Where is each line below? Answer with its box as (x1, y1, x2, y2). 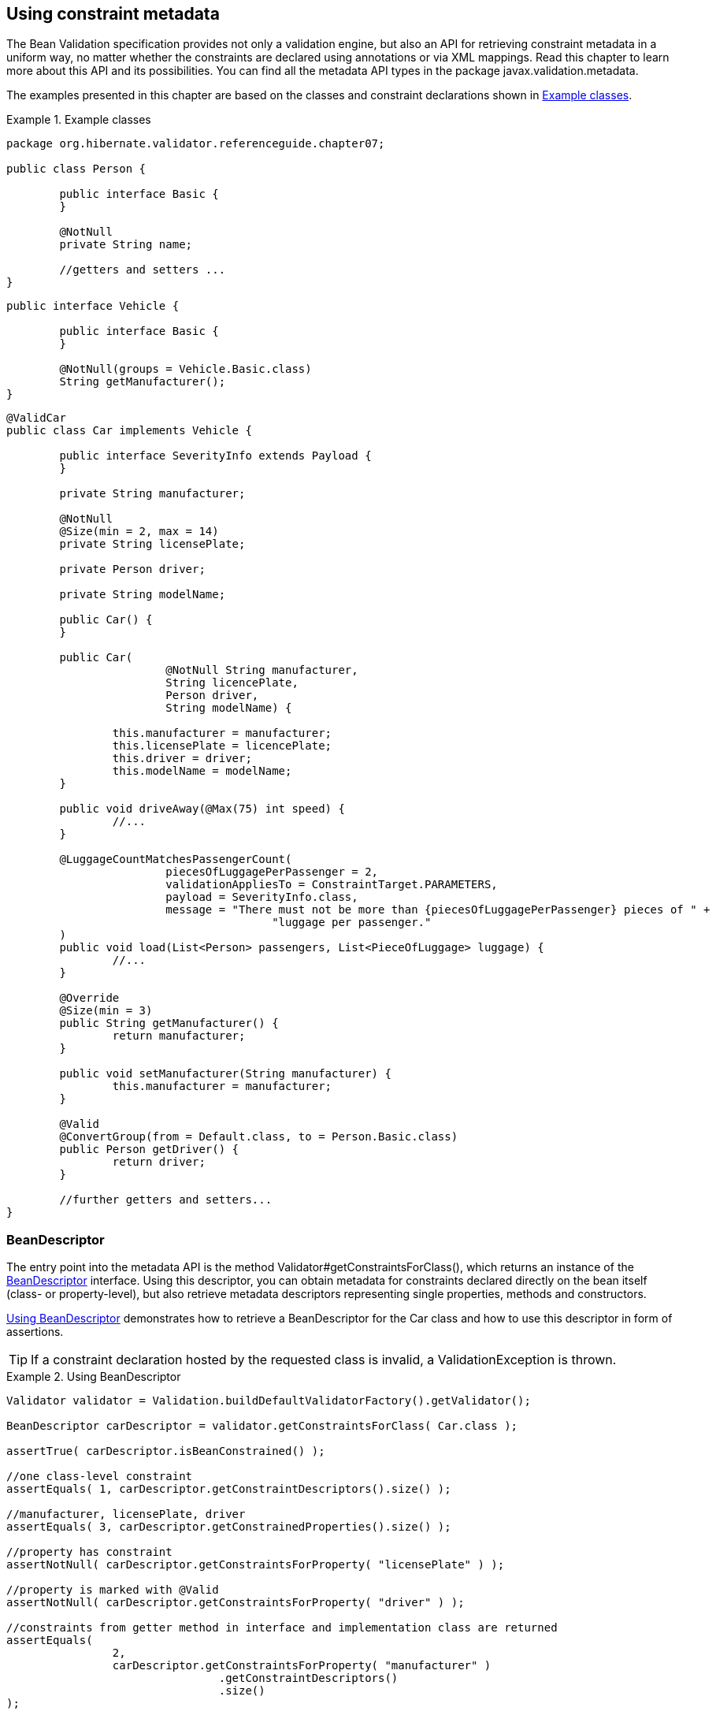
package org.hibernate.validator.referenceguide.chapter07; (6, 137, 385, 151)
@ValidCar (6, 411, 66, 425)
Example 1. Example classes (6, 113, 151, 127)
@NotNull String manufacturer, (165, 664, 358, 677)
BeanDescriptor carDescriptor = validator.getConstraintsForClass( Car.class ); (6, 1419, 518, 1433)
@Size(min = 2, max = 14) (59, 525, 219, 538)
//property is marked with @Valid (6, 1583, 219, 1597)
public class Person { (6, 162, 147, 176)
